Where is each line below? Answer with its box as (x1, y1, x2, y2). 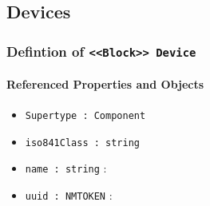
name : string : (25, 160, 107, 176)
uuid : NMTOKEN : (25, 186, 113, 203)
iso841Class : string (25, 137, 140, 149)
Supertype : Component (25, 109, 146, 121)
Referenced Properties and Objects (6, 75, 204, 92)
